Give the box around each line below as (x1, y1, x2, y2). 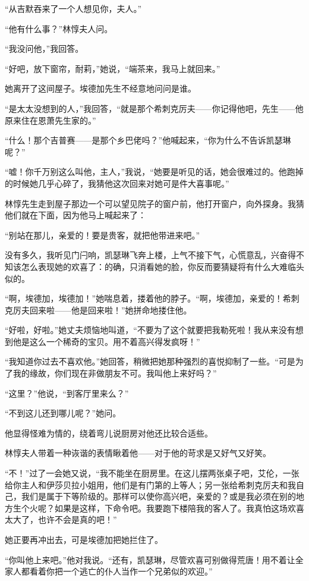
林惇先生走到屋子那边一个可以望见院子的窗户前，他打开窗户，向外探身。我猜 (5, 197, 304, 209)
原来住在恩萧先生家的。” (5, 114, 96, 126)
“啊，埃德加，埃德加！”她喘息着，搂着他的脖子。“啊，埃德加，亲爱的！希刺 (5, 292, 299, 304)
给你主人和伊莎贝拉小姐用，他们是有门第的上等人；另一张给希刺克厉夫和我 (5, 478, 296, 491)
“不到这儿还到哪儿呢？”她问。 (5, 407, 121, 419)
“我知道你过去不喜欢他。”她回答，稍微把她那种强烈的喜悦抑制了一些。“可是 (5, 355, 295, 368)
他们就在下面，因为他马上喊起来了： (5, 209, 146, 221)
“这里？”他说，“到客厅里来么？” (5, 387, 129, 399)
